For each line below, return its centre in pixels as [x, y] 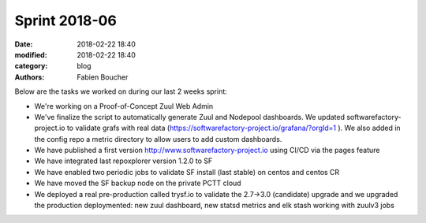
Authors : [30, 77]
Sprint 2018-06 [66, 20]
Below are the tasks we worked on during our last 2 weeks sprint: [121, 91]
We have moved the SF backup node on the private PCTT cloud [138, 183]
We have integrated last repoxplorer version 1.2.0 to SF [123, 161]
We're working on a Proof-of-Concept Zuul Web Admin [124, 106]
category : [31, 66]
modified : [31, 54]
